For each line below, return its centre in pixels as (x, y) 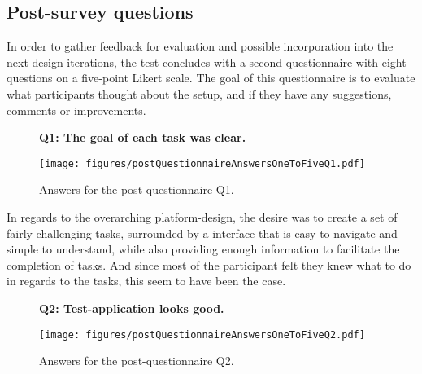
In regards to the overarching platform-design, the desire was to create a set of (202, 217)
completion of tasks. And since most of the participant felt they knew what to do (209, 264)
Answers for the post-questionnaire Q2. (137, 361)
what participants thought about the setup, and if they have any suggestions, (199, 93)
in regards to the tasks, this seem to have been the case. (146, 281)
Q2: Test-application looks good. (132, 308)
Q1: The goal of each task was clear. (143, 137)
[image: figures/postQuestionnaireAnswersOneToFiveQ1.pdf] (202, 163)
